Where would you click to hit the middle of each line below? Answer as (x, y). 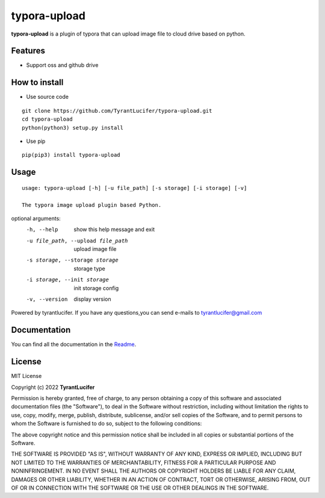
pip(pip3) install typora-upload (71, 155)
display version (92, 299)
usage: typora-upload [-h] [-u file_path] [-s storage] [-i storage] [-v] (135, 188)
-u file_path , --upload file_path (77, 241)
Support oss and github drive (62, 65)
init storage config (96, 288)
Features (28, 51)
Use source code (48, 97)
